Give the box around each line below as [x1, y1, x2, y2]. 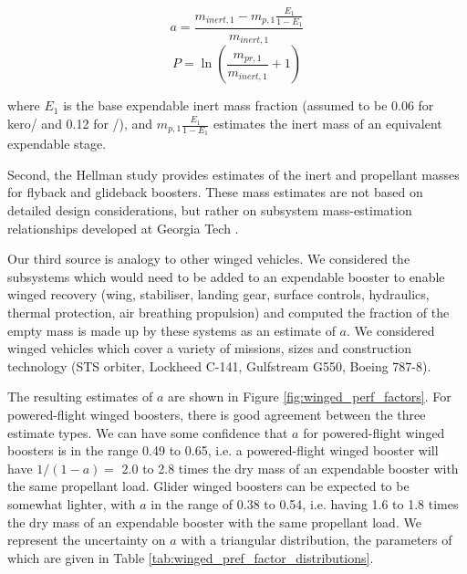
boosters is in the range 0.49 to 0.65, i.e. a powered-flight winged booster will [7, 441, 439, 460]
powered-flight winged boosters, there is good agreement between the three [7, 404, 426, 423]
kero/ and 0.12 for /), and [7, 114, 153, 133]
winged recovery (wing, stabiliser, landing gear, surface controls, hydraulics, [7, 285, 430, 304]
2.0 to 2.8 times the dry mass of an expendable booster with [121, 458, 459, 477]
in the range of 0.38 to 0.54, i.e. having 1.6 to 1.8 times [150, 494, 459, 513]
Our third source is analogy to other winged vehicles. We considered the [7, 249, 410, 268]
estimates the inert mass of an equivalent [213, 114, 442, 133]
